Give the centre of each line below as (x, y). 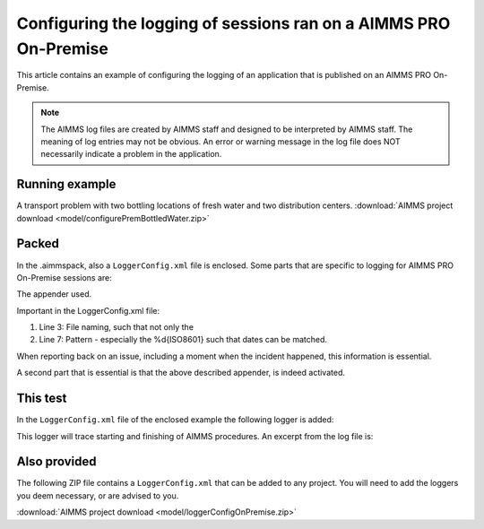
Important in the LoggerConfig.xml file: (88, 310)
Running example (66, 184)
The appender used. (54, 294)
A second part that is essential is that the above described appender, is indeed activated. (181, 373)
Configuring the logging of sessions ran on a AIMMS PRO (233, 23)
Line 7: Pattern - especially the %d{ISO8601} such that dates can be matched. (183, 340)
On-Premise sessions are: (64, 277)
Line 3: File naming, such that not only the (117, 327)
